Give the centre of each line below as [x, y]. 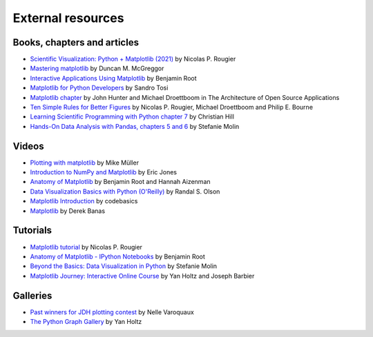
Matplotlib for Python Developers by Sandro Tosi [99, 88]
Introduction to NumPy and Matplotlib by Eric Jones [104, 172]
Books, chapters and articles [76, 42]
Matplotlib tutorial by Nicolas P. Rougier [86, 247]
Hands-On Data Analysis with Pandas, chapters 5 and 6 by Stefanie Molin [135, 126]
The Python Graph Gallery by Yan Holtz [86, 322]
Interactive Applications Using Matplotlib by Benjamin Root [113, 78]
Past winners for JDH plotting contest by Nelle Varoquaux [112, 312]
